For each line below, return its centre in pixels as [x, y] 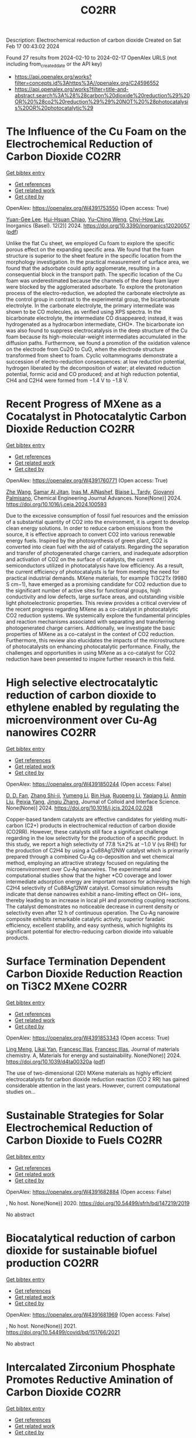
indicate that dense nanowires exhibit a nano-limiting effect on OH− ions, [94, 894]
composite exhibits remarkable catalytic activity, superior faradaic [85, 919]
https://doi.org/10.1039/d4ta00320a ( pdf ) [56, 1061]
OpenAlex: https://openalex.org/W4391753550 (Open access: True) [87, 208]
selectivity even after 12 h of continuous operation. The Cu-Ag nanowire [93, 912]
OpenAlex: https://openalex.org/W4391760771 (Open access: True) [87, 480]
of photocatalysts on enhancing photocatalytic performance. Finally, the [93, 647]
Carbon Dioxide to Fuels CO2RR [84, 1140]
